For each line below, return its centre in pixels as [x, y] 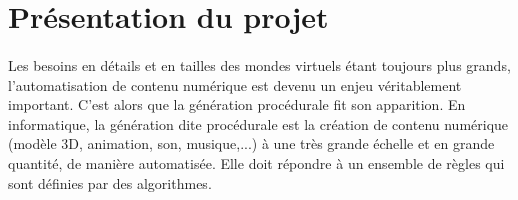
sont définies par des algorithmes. [110, 182]
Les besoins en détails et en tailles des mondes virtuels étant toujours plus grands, [259, 64]
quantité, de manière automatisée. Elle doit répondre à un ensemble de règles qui [256, 162]
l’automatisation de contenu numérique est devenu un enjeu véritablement [235, 84]
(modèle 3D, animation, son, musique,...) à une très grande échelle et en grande [251, 143]
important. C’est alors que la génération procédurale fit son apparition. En [237, 104]
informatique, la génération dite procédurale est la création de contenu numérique [258, 123]
